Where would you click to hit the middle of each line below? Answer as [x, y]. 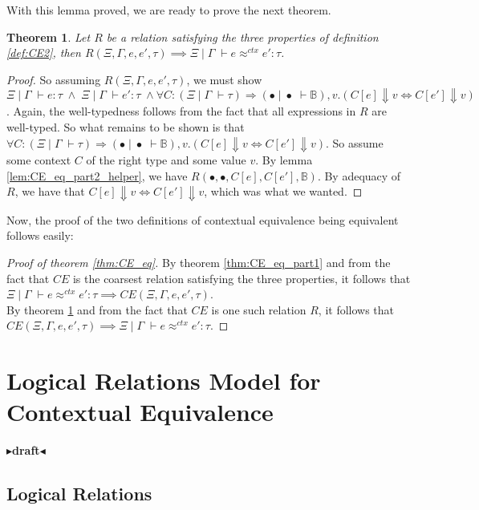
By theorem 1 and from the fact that [97, 309]
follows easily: [40, 235]
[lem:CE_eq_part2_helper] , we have [97, 175]
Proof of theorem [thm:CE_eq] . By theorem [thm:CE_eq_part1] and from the [199, 262]
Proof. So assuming [54, 79]
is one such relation [259, 309]
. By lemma [284, 160]
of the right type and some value [166, 160]
